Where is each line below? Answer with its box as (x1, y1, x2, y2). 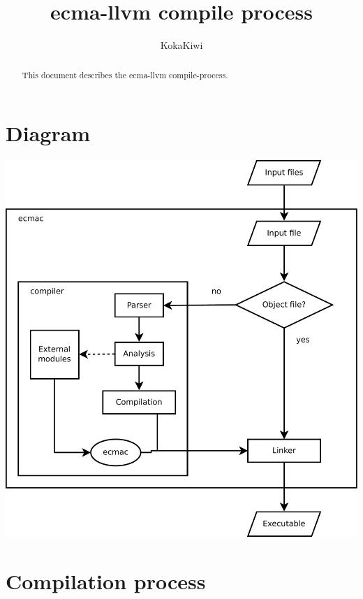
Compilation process (6, 566, 206, 595)
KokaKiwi (160, 38, 203, 52)
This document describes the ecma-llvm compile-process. (22, 68, 228, 80)
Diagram (6, 119, 91, 147)
